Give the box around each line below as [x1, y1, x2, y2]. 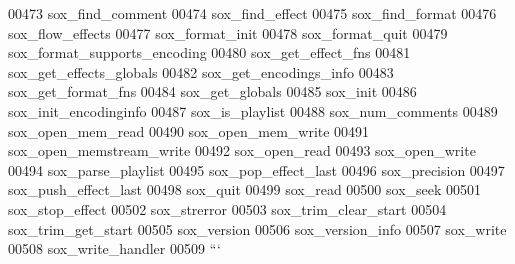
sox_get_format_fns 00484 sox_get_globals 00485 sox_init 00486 [8, 81, 417, 102]
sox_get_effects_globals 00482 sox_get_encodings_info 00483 [8, 61, 394, 82]
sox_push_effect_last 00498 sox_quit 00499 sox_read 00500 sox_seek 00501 [8, 179, 482, 200]
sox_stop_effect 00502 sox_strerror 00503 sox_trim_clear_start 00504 [8, 198, 447, 219]
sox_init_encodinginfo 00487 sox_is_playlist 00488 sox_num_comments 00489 [8, 100, 498, 121]
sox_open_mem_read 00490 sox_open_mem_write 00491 [8, 120, 370, 141]
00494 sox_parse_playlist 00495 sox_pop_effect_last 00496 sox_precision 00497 [8, 159, 505, 180]
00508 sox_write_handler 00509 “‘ [8, 238, 221, 259]
